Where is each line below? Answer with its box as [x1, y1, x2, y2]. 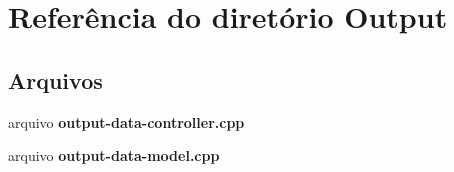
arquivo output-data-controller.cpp [8, 111, 245, 132]
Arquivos [8, 64, 103, 95]
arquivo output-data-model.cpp [8, 145, 220, 166]
